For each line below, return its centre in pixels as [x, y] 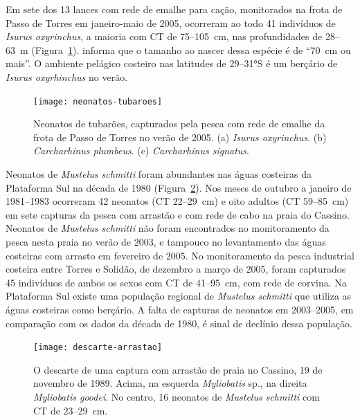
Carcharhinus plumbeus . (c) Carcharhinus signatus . [141, 150]
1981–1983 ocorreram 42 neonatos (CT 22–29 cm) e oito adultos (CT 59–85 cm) [177, 201]
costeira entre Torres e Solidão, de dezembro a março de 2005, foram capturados [176, 269]
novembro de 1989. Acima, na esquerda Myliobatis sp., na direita [170, 383]
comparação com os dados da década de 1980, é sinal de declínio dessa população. [179, 323]
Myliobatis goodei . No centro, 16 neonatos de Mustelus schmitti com [177, 396]
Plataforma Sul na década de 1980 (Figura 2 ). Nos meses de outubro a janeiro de [179, 187]
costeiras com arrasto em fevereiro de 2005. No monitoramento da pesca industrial [180, 255]
